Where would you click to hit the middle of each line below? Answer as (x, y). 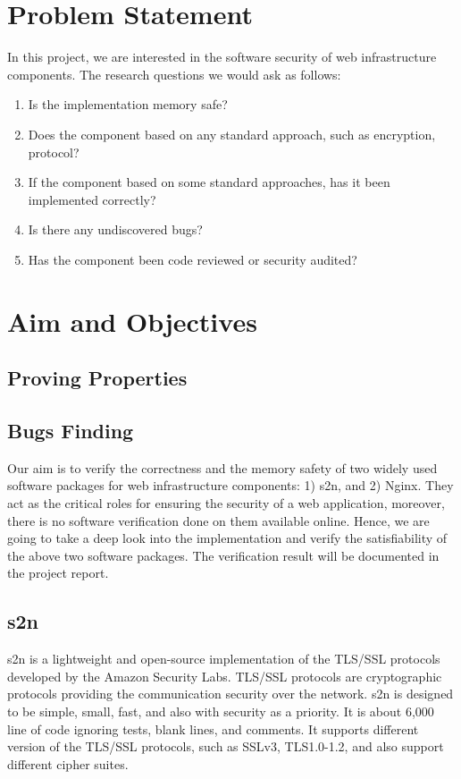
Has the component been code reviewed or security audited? (193, 259)
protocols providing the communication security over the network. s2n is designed (230, 694)
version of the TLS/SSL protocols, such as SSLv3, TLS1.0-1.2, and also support (226, 746)
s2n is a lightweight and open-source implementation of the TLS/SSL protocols (224, 659)
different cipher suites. (68, 763)
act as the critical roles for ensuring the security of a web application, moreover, (226, 503)
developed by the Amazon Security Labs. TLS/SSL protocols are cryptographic (225, 676)
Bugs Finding (71, 431)
